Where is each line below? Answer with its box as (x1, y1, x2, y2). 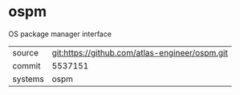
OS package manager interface (8, 29, 112, 39)
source (12, 47, 39, 58)
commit (12, 60, 41, 71)
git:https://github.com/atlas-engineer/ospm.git (51, 47, 229, 58)
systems (12, 73, 44, 85)
